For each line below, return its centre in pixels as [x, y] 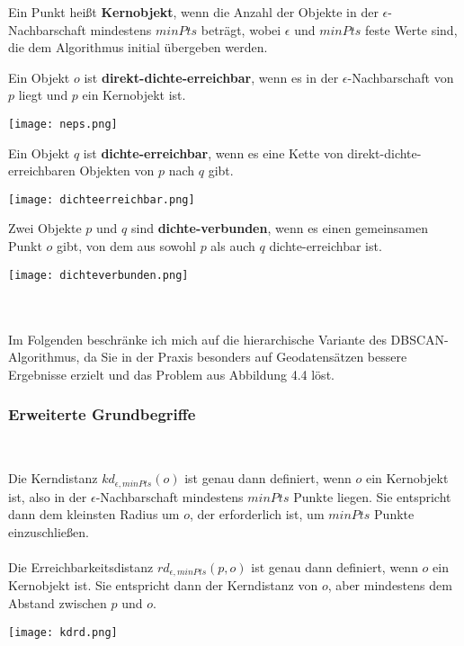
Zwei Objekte [45, 228]
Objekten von [117, 170]
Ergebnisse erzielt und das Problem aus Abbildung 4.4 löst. [171, 374]
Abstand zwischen [58, 602]
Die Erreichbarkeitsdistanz [81, 566]
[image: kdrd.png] [63, 632]
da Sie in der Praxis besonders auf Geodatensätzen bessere [245, 357]
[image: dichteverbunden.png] [98, 275]
